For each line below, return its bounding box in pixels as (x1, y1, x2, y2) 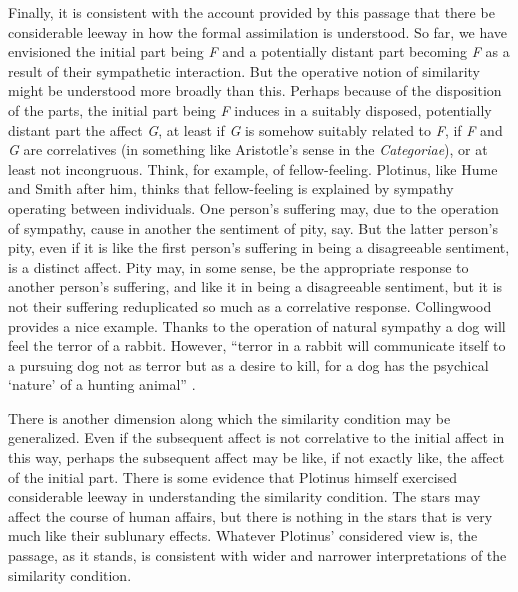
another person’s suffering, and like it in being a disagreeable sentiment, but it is (8, 276, 503, 297)
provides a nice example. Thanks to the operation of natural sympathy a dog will (8, 315, 506, 336)
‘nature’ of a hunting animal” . (8, 374, 196, 395)
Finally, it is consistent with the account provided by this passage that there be (8, 2, 495, 22)
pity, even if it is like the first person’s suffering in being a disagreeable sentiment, (8, 237, 510, 258)
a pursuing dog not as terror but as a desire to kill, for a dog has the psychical (8, 354, 489, 375)
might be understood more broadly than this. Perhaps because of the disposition (8, 80, 502, 101)
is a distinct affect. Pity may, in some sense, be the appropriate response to (8, 256, 469, 277)
